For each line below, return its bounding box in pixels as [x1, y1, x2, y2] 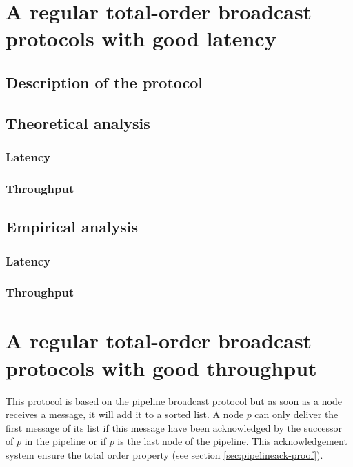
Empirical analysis [6, 216, 139, 237]
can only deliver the [254, 407, 339, 421]
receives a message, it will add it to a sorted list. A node [6, 407, 243, 421]
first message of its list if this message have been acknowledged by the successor [6, 420, 343, 435]
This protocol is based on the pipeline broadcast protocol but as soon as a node [6, 393, 342, 408]
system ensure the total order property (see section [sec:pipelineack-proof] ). [6, 447, 323, 461]
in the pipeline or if [24, 434, 106, 448]
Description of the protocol [6, 71, 203, 92]
